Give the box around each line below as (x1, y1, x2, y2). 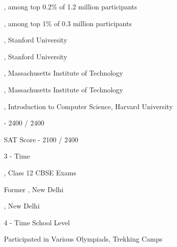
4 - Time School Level (4, 217, 70, 227)
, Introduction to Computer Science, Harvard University (4, 101, 173, 111)
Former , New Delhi (4, 184, 64, 194)
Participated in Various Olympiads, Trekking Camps (4, 234, 163, 244)
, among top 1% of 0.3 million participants (4, 18, 132, 28)
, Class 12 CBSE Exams (4, 167, 77, 177)
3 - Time (4, 151, 30, 161)
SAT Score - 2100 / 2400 (4, 134, 78, 144)
